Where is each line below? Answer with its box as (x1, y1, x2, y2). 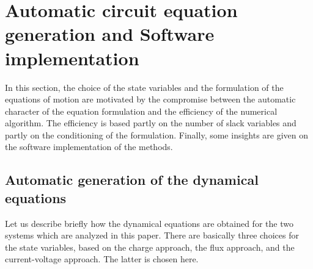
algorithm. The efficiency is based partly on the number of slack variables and (5, 117, 296, 129)
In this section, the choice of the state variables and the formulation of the (5, 81, 284, 93)
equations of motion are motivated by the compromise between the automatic (5, 93, 296, 106)
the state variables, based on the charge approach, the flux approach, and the (5, 240, 295, 253)
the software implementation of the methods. (5, 140, 173, 153)
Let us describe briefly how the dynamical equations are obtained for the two (5, 217, 293, 229)
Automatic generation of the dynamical (5, 170, 259, 189)
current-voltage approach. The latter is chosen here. (5, 253, 199, 265)
